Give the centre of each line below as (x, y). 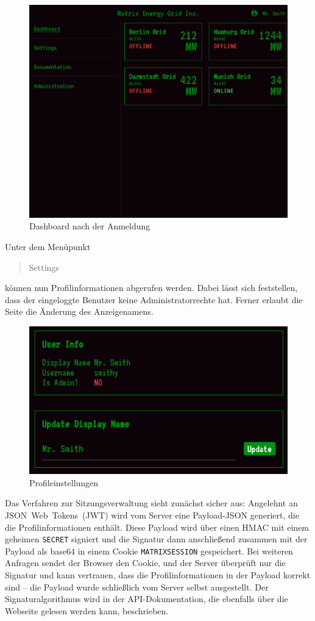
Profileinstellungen (64, 482)
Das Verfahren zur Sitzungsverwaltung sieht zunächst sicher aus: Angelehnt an (151, 503)
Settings (44, 267)
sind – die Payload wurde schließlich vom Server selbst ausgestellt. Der (137, 587)
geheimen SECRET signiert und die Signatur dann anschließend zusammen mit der (156, 539)
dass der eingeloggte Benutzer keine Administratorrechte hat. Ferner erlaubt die (154, 299)
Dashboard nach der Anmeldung (90, 226)
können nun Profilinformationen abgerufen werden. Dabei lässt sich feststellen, (151, 288)
